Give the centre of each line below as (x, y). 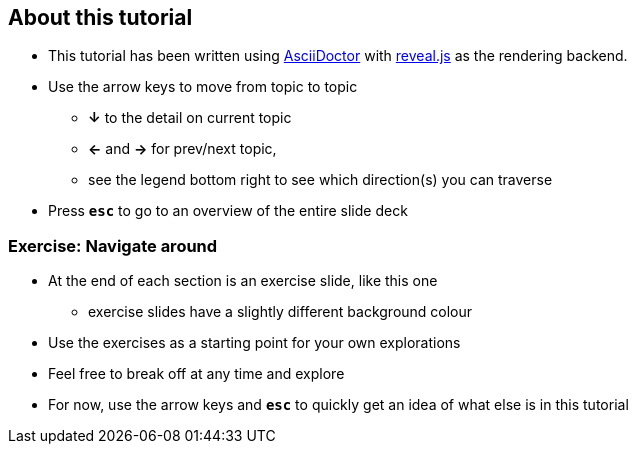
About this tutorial (100, 17)
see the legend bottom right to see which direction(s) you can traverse (320, 180)
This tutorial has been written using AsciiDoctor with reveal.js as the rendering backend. (338, 56)
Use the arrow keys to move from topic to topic (203, 87)
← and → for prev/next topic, (182, 149)
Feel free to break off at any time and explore (196, 374)
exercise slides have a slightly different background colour (280, 312)
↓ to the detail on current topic (190, 118)
